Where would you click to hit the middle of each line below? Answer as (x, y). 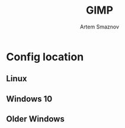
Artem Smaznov (100, 27)
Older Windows (36, 119)
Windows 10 (29, 99)
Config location (45, 57)
